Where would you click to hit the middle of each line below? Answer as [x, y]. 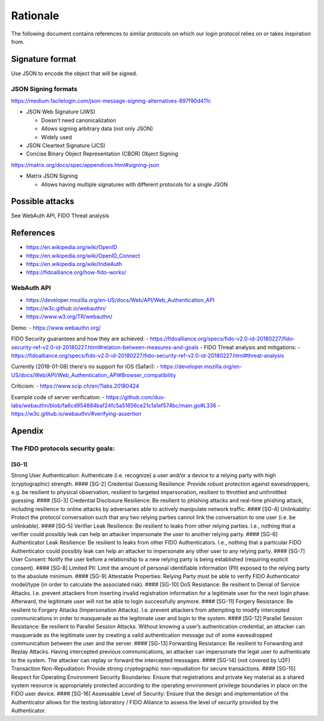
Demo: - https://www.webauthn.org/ [56, 328]
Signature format [43, 59]
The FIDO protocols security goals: [63, 448]
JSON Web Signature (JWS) [61, 112]
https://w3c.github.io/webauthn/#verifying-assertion [76, 414]
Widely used [56, 137]
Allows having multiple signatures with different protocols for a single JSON [134, 184]
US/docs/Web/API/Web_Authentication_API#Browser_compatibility [94, 375]
